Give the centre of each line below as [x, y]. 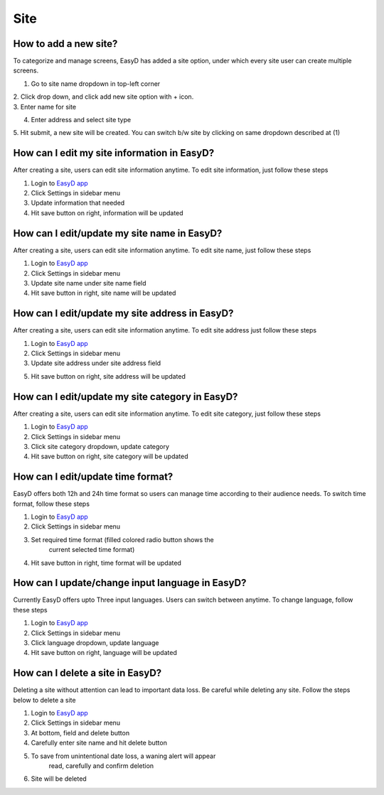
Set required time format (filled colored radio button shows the [122, 539]
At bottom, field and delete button [80, 732]
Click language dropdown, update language [95, 643]
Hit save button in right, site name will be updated [103, 293]
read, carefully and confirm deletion [101, 766]
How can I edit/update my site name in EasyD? [118, 233]
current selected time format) [92, 550]
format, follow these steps [52, 504]
